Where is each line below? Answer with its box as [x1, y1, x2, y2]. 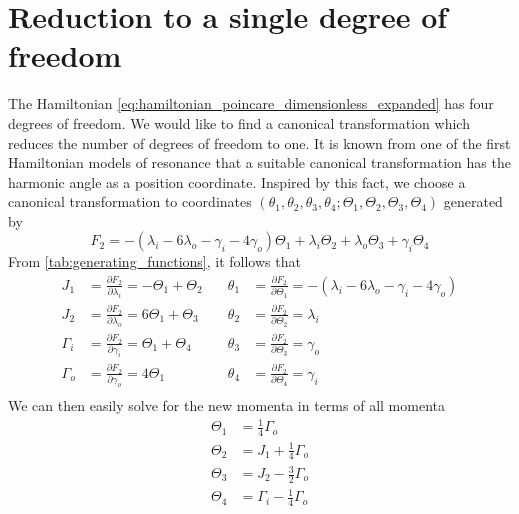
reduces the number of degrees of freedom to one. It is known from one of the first [8, 132, 511, 153]
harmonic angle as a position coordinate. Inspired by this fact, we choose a [8, 171, 466, 192]
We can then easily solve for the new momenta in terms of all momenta [8, 395, 445, 416]
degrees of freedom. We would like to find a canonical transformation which [8, 112, 470, 133]
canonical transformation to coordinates [8, 191, 252, 212]
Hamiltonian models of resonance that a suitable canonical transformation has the [8, 152, 511, 173]
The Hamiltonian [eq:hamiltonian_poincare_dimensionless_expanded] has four [8, 93, 494, 114]
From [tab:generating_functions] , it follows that [8, 251, 301, 272]
